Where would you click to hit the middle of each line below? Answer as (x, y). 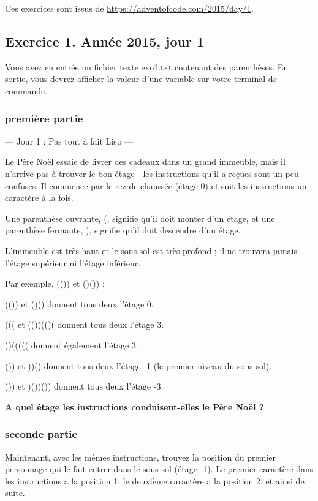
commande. (26, 90)
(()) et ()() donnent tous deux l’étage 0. (79, 303)
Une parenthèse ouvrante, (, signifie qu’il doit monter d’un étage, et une (140, 218)
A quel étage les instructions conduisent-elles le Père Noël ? (134, 406)
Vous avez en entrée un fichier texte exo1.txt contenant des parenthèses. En (147, 66)
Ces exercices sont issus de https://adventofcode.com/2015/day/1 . (129, 8)
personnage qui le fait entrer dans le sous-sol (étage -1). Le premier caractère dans (159, 469)
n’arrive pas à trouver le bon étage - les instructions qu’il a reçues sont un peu (152, 173)
